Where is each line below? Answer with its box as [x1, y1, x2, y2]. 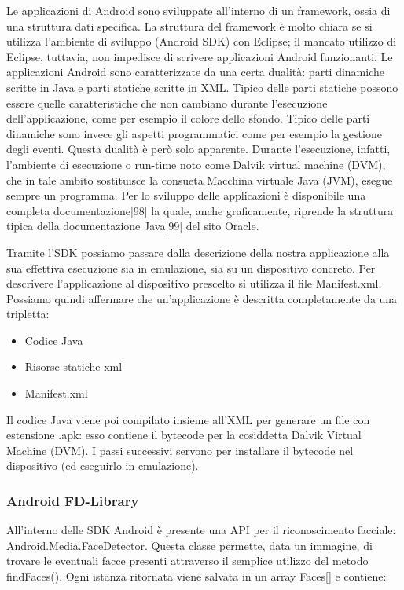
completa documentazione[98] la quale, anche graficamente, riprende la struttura [6, 202, 394, 218]
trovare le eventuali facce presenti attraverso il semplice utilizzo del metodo [6, 552, 369, 569]
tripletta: [6, 306, 50, 322]
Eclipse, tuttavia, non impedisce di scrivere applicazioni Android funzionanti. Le [6, 48, 393, 64]
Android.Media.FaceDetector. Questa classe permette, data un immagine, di [6, 537, 373, 553]
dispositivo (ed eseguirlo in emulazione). [6, 457, 199, 474]
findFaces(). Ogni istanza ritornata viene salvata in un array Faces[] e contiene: [6, 568, 387, 585]
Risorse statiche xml [24, 358, 123, 375]
